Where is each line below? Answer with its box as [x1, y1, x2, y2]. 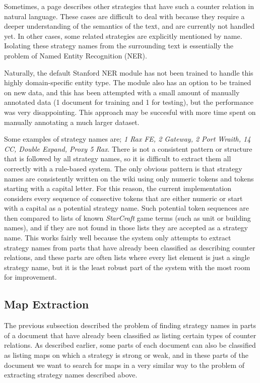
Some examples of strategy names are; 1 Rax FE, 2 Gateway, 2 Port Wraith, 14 [4, 134, 251, 144]
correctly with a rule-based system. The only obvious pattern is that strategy [4, 163, 242, 173]
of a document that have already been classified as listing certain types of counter [4, 330, 256, 340]
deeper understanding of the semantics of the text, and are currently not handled [4, 21, 255, 31]
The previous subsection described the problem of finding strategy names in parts [4, 320, 256, 331]
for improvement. [4, 272, 57, 282]
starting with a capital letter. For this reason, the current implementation [4, 183, 232, 194]
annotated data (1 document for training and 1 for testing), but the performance [4, 97, 253, 107]
